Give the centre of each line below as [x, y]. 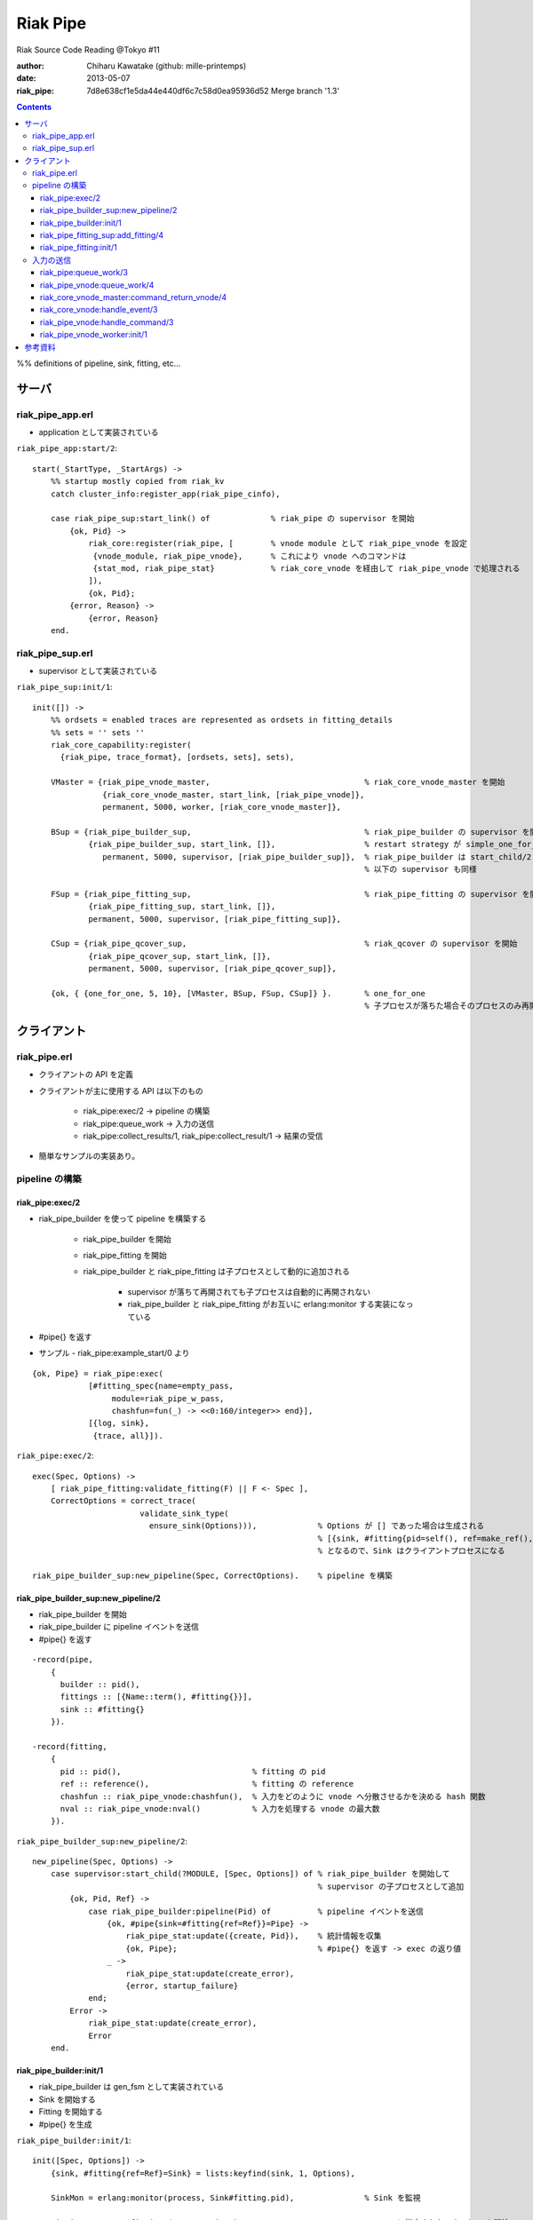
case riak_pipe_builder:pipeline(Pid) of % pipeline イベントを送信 [256, 1911]
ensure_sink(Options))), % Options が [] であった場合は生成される [317, 1526]
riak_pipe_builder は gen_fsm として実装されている [131, 2087]
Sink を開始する [68, 2099]
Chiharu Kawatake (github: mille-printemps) [167, 66]
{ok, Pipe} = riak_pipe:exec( [98, 1373]
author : [30, 66]
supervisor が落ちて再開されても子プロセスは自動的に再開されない [249, 1291]
